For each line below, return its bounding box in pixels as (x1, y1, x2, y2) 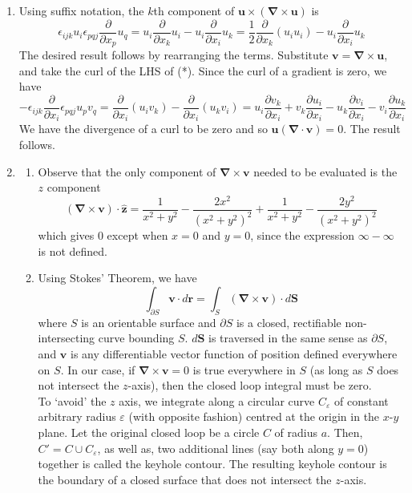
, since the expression (250, 227, 354, 244)
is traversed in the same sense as (208, 329, 368, 346)
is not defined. (38, 242, 108, 259)
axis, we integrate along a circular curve (119, 392, 315, 409)
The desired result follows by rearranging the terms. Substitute (18, 46, 329, 63)
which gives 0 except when (38, 227, 168, 244)
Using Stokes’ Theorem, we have (38, 269, 197, 286)
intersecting (38, 329, 95, 346)
